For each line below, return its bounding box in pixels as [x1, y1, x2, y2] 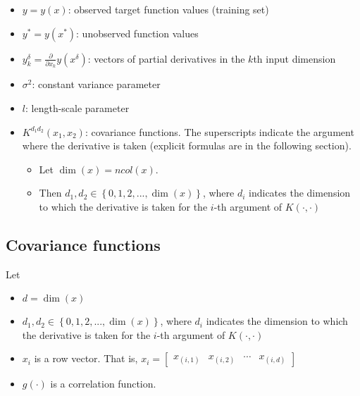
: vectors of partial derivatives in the [87, 51, 245, 66]
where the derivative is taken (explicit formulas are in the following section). [22, 138, 352, 153]
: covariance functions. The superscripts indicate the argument [85, 124, 354, 139]
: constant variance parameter [32, 77, 161, 92]
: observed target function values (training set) [68, 2, 269, 16]
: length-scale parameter [25, 100, 130, 115]
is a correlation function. [50, 376, 156, 391]
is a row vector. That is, [34, 351, 138, 366]
